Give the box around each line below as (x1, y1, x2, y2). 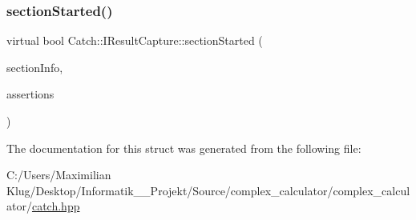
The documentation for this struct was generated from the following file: (6, 139, 361, 156)
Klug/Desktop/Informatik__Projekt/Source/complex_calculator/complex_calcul (6, 182, 410, 198)
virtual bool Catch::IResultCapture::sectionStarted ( (6, 32, 263, 49)
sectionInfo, (6, 58, 63, 75)
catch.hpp (31, 198, 80, 214)
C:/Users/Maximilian (6, 166, 111, 183)
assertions (6, 86, 55, 102)
